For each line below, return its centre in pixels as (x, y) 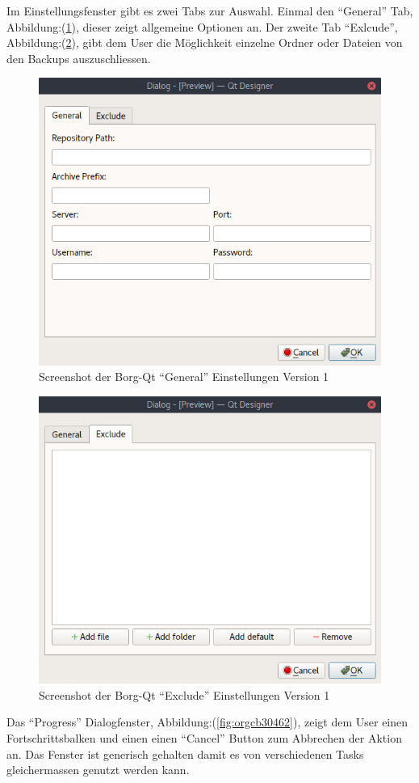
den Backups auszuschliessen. (79, 58)
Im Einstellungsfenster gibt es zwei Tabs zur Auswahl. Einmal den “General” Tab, (210, 11)
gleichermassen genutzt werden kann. (98, 770)
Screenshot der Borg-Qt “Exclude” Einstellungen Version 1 (184, 694)
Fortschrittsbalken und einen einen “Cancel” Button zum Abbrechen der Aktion (204, 737)
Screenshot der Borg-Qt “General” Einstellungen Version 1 (184, 377)
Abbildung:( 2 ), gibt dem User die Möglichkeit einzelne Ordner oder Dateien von (205, 42)
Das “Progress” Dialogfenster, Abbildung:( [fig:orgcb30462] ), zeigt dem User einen (207, 722)
